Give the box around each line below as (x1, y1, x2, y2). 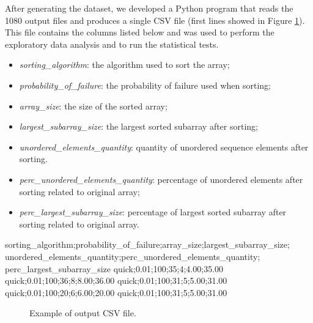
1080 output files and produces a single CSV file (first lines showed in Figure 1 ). (5, 13, 305, 26)
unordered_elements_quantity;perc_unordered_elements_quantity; (5, 250, 260, 262)
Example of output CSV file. (29, 306, 136, 319)
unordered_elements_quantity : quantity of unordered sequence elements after (19, 140, 309, 153)
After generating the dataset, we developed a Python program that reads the (5, 2, 293, 14)
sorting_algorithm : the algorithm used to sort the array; (19, 58, 230, 71)
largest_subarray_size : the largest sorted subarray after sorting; (19, 120, 259, 133)
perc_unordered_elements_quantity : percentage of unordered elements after (19, 173, 303, 185)
